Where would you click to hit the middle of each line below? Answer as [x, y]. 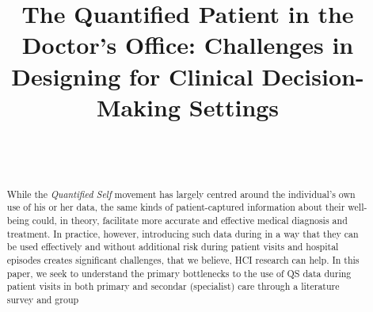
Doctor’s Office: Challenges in [188, 45]
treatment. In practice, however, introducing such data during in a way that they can [183, 233]
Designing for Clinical [132, 76]
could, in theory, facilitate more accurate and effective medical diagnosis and [190, 220]
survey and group [43, 299]
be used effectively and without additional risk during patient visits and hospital [173, 247]
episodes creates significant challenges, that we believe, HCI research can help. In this [183, 259]
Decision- [313, 76]
